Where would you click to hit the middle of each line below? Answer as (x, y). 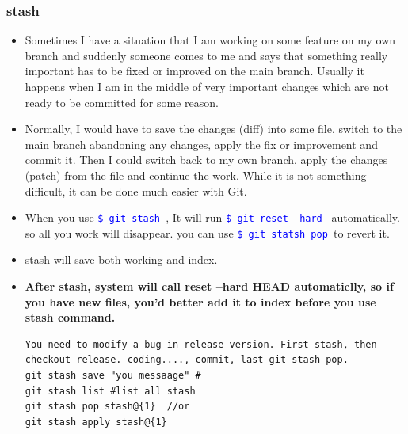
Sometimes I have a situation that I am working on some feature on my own (210, 40)
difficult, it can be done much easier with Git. (136, 190)
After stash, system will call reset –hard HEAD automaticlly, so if (209, 286)
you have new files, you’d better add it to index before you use (200, 301)
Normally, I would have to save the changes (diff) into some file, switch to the (214, 129)
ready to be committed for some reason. (122, 102)
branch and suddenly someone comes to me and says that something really (206, 55)
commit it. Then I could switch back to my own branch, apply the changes (206, 160)
